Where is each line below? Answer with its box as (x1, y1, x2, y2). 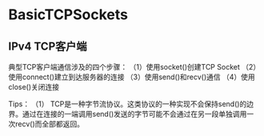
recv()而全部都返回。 (14, 119, 85, 129)
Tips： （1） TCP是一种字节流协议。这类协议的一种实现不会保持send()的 (8, 99, 247, 109)
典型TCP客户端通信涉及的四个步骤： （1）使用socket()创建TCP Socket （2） (8, 62, 261, 71)
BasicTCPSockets (8, 6, 128, 24)
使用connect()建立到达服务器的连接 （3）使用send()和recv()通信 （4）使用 (8, 72, 256, 82)
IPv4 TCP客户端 (8, 39, 87, 53)
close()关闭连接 (8, 82, 60, 91)
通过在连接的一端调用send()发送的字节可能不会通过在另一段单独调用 (22, 110, 247, 118)
